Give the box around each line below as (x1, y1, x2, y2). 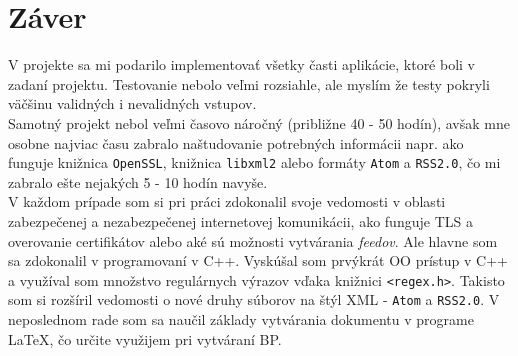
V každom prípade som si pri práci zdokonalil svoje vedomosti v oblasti (8, 191, 446, 212)
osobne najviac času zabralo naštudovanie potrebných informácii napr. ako (8, 132, 464, 153)
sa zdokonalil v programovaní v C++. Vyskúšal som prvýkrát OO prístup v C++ (8, 250, 508, 271)
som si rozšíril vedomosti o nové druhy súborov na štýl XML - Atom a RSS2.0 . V (8, 289, 500, 310)
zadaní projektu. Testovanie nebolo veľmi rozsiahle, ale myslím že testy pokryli (8, 73, 490, 94)
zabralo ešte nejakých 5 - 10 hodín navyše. (8, 171, 268, 192)
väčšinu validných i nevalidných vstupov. (8, 93, 257, 114)
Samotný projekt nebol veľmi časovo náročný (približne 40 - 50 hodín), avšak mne (8, 112, 510, 133)
